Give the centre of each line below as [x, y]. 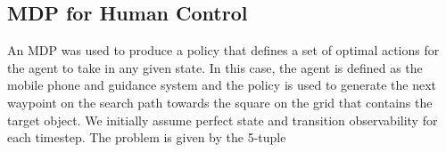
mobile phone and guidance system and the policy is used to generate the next [222, 85]
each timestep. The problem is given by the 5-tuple [147, 137]
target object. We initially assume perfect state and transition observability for [223, 120]
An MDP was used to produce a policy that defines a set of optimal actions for [223, 50]
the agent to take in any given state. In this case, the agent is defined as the [215, 67]
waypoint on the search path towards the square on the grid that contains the [220, 102]
